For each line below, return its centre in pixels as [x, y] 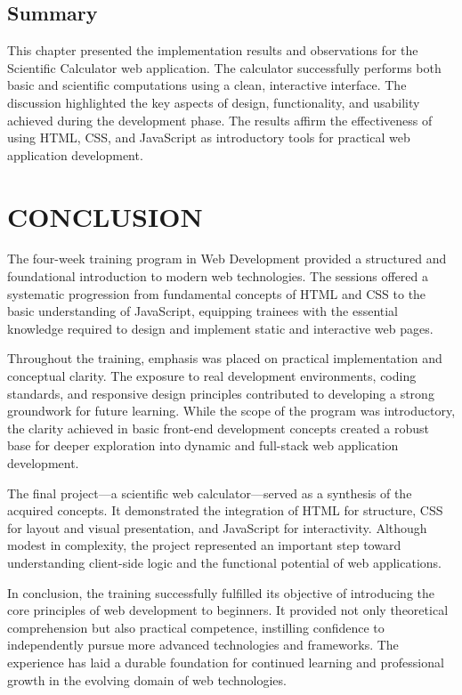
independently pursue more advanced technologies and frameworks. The [203, 645]
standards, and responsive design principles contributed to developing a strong [221, 393]
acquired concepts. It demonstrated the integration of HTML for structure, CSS [225, 510]
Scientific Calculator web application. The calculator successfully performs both [224, 67]
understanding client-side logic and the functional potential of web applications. [224, 562]
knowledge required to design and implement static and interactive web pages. [220, 328]
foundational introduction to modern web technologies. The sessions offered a [218, 276]
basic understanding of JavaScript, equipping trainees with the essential [203, 311]
